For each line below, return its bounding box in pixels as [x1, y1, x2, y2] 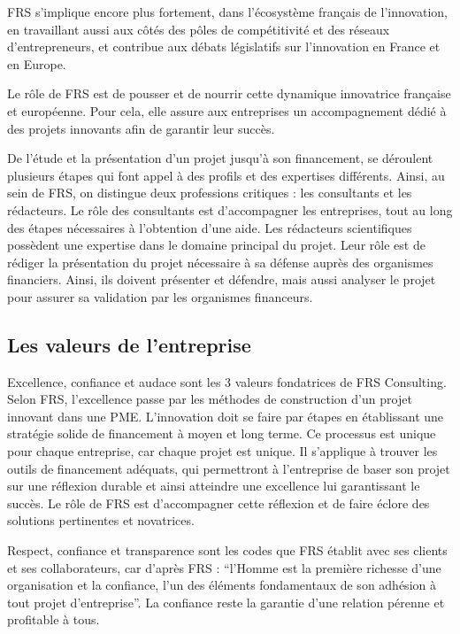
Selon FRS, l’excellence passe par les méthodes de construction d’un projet [7, 390, 412, 408]
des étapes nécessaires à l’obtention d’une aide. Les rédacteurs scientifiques [7, 218, 412, 236]
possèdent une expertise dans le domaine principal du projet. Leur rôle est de [7, 236, 425, 254]
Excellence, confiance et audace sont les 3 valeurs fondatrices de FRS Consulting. [7, 372, 447, 390]
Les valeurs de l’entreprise [7, 330, 251, 358]
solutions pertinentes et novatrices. [7, 511, 195, 530]
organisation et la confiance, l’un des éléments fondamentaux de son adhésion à [7, 576, 436, 594]
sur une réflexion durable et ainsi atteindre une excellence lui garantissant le [7, 476, 420, 495]
